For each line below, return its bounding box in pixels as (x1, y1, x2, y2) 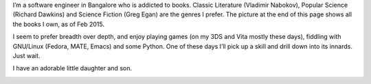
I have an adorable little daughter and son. (12, 64, 132, 72)
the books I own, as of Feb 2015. (12, 20, 104, 28)
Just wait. (12, 51, 41, 59)
